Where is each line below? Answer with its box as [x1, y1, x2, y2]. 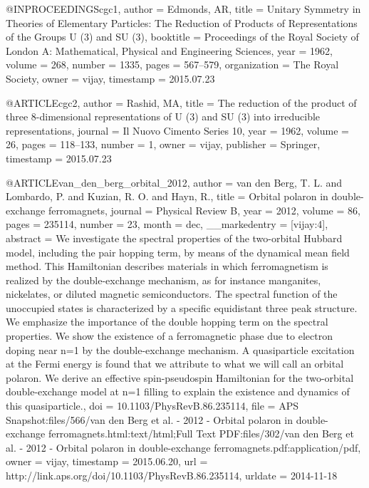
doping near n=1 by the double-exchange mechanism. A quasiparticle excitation [6, 342, 355, 357]
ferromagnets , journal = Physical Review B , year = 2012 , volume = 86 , [48, 202, 360, 217]
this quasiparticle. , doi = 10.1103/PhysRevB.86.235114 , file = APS [6, 398, 299, 413]
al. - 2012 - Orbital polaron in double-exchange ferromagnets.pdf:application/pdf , [6, 440, 361, 455]
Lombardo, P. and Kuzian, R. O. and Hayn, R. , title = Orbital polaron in [6, 189, 328, 204]
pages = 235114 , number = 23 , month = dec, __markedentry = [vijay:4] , [6, 217, 328, 232]
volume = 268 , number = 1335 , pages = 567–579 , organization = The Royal [6, 57, 339, 72]
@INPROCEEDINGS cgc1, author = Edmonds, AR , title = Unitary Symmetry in [6, 1, 361, 16]
